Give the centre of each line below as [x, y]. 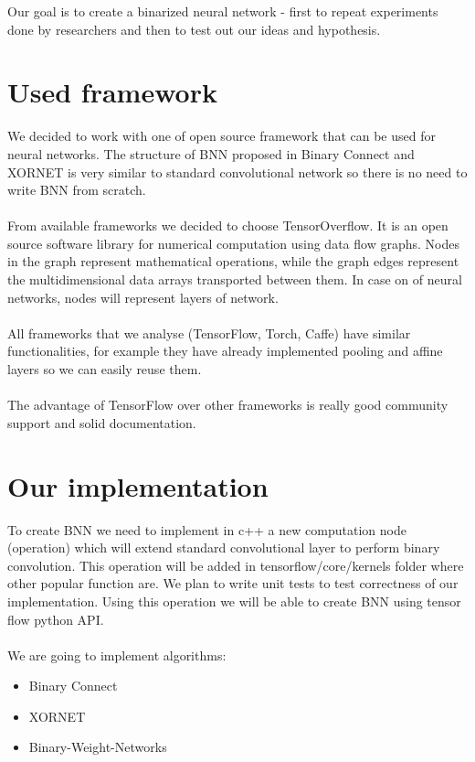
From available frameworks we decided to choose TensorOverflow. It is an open [228, 225]
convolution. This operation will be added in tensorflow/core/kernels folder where [236, 565]
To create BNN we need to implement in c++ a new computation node [207, 529]
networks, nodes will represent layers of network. [143, 297]
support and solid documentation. [102, 422]
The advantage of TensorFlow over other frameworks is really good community [228, 405]
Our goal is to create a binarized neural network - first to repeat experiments [223, 11]
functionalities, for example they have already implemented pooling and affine [225, 351]
